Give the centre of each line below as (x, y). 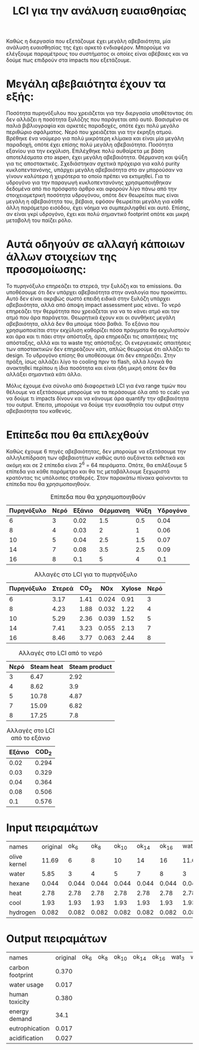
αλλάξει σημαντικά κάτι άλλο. (44, 375)
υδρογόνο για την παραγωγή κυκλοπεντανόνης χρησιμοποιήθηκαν (89, 183)
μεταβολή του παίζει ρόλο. (39, 220)
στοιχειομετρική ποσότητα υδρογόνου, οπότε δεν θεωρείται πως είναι (92, 195)
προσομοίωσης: (46, 270)
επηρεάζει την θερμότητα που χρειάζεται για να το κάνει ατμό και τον (93, 311)
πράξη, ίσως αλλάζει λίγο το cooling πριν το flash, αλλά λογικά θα (89, 362)
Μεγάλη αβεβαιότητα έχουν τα (86, 84)
